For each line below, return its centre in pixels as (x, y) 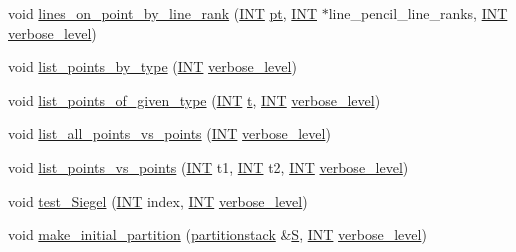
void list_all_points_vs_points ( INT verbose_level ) (169, 133)
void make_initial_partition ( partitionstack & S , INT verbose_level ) (217, 234)
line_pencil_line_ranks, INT (418, 13)
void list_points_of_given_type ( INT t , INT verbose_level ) (194, 99)
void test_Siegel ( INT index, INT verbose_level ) (158, 200)
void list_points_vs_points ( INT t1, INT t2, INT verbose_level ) (208, 166)
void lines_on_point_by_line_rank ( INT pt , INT (162, 13)
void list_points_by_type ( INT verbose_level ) (152, 66)
